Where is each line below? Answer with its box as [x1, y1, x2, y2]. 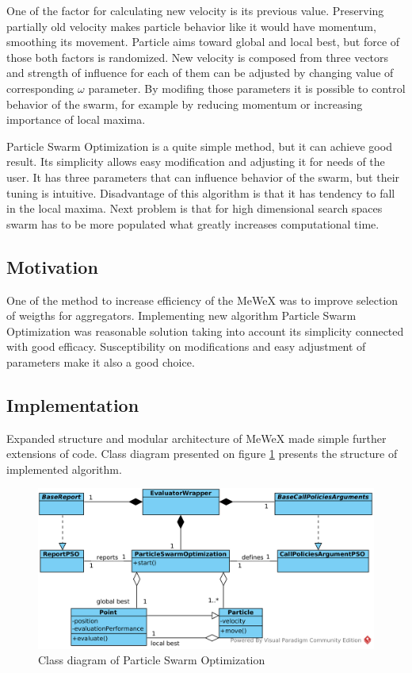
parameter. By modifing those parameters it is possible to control [88, 79, 406, 96]
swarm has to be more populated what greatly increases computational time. [6, 215, 380, 232]
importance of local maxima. [6, 111, 146, 128]
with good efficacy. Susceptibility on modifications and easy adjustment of [6, 338, 366, 355]
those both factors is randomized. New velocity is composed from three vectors [6, 48, 389, 65]
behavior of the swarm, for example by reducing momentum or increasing [6, 95, 363, 112]
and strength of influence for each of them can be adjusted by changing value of [6, 64, 394, 81]
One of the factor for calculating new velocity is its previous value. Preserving [6, 2, 384, 18]
